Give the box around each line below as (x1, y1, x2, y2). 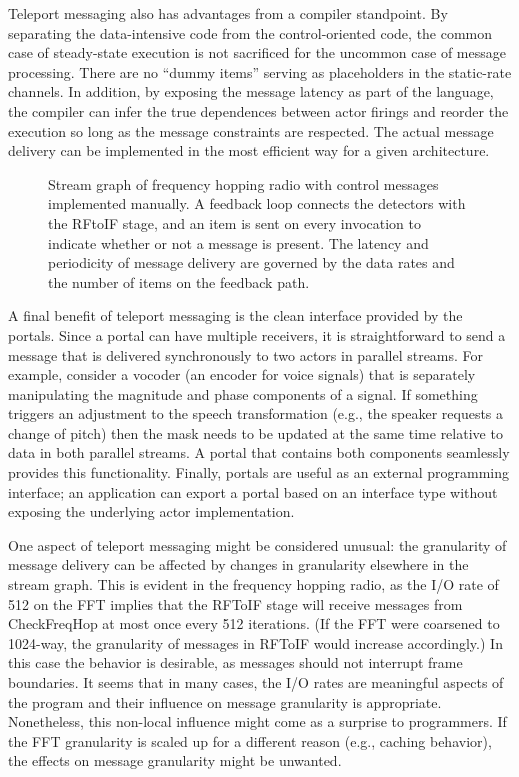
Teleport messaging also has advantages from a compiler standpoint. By (8, 3, 448, 23)
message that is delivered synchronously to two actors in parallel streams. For (8, 344, 484, 365)
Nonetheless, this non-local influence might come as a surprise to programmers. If (8, 711, 507, 732)
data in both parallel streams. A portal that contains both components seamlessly (8, 442, 510, 463)
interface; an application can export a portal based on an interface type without (8, 481, 498, 502)
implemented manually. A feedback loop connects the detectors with (48, 193, 466, 214)
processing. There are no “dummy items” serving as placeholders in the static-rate (8, 61, 512, 82)
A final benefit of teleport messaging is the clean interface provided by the (8, 305, 463, 326)
